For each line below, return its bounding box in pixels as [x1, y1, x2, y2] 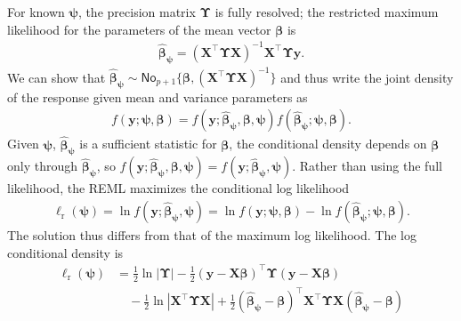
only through [7, 156, 78, 175]
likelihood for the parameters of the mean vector [7, 20, 271, 38]
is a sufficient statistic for [79, 134, 217, 153]
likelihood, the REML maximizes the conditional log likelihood [7, 179, 350, 197]
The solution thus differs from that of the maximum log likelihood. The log [7, 226, 417, 245]
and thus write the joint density [280, 68, 454, 86]
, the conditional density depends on [229, 134, 427, 153]
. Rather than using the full [292, 156, 442, 175]
